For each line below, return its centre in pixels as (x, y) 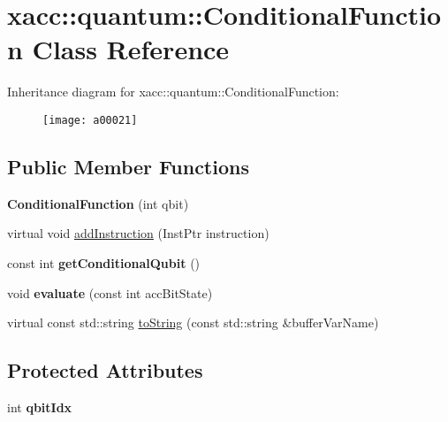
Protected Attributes (105, 370)
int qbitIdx (40, 407)
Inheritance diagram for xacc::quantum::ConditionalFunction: (173, 92)
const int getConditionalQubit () (104, 262)
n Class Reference (118, 49)
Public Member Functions (128, 166)
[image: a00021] (90, 120)
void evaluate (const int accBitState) (110, 292)
